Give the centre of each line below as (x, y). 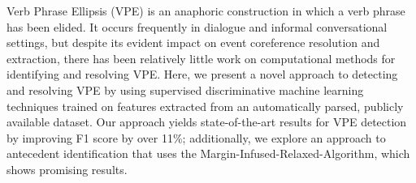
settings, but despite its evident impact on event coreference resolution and (193, 43)
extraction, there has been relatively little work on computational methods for (201, 58)
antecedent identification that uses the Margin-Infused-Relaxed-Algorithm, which (208, 153)
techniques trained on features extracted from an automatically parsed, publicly (205, 106)
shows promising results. (67, 169)
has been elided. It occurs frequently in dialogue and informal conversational (197, 26)
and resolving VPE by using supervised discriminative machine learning (185, 89)
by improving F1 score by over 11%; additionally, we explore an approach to (196, 137)
